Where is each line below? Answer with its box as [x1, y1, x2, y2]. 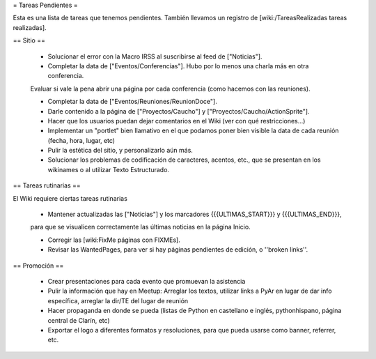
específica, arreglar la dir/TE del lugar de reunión [47, 296, 189, 305]
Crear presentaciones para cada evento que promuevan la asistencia [47, 277, 246, 285]
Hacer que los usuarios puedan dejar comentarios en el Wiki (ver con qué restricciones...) [47, 116, 306, 125]
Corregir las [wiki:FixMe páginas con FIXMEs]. [47, 236, 180, 244]
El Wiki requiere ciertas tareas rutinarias [13, 194, 128, 202]
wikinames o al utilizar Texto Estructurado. [47, 165, 170, 174]
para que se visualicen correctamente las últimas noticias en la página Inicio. [30, 223, 251, 231]
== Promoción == [13, 261, 64, 270]
